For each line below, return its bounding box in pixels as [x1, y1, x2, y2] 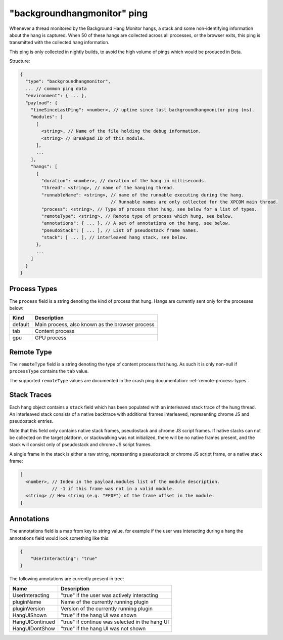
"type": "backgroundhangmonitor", [25, 78, 111, 85]
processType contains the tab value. [9, 368, 89, 374]
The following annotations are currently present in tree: [9, 576, 124, 582]
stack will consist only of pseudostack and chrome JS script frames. [9, 442, 152, 448]
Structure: [9, 58, 30, 64]
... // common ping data [25, 86, 87, 91]
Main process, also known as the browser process [34, 321, 155, 328]
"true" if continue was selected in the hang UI [61, 618, 169, 625]
